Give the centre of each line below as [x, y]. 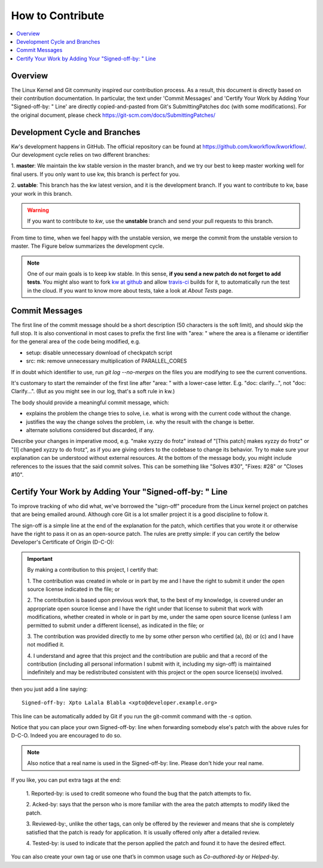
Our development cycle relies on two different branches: [80, 155]
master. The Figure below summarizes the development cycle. [88, 246]
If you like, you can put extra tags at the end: [66, 780]
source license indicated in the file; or [74, 589]
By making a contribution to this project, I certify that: [93, 570]
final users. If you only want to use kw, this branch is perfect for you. [96, 174]
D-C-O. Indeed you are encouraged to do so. [66, 736]
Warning [38, 210]
